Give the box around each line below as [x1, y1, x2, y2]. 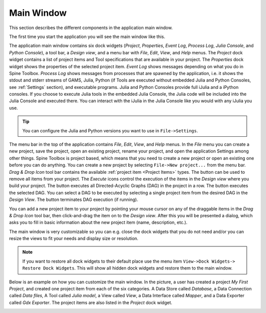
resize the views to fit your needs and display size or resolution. [9, 235, 139, 241]
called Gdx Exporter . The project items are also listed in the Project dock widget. [9, 299, 172, 306]
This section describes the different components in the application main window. [9, 25, 173, 31]
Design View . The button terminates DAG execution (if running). [9, 196, 138, 202]
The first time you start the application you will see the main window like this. [9, 34, 166, 39]
